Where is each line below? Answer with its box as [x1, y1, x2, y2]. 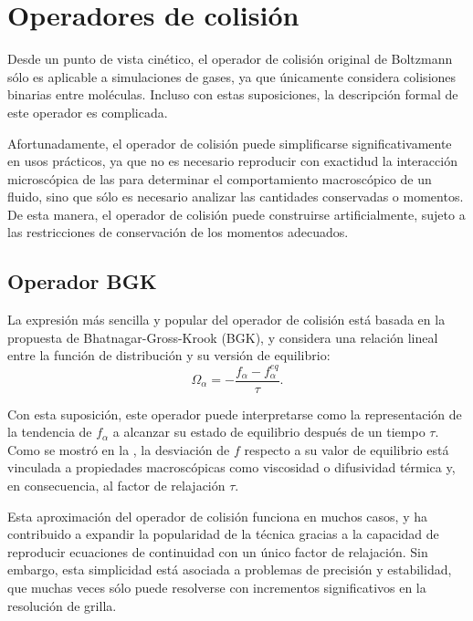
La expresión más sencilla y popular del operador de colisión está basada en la [7, 310, 446, 329]
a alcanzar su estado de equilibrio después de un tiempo [112, 422, 426, 441]
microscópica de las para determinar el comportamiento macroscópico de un [7, 169, 432, 188]
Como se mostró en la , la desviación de [7, 440, 230, 459]
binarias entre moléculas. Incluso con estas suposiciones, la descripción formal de [7, 85, 458, 104]
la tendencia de [7, 422, 92, 441]
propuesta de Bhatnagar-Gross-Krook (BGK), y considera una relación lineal [7, 327, 438, 347]
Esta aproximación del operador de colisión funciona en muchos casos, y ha [7, 506, 427, 525]
